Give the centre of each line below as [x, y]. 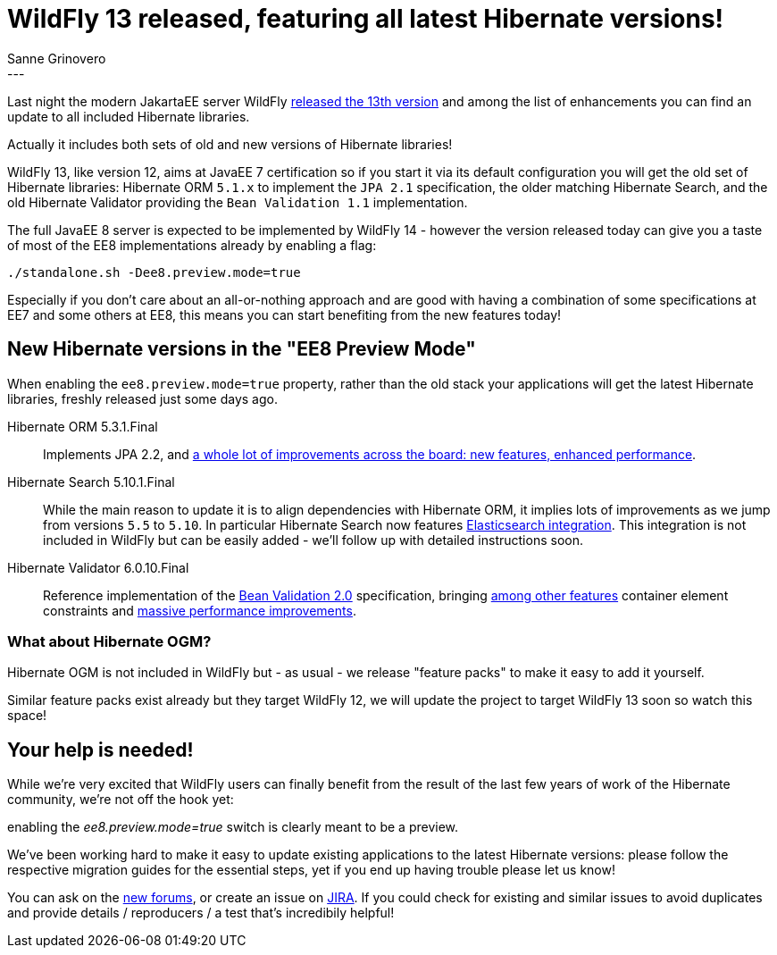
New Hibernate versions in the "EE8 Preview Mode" [242, 349]
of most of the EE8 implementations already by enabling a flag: [192, 245]
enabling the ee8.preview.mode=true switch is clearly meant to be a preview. [233, 827]
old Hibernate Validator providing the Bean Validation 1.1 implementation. [238, 202]
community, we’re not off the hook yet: [121, 800]
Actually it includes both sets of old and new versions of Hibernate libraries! [230, 144]
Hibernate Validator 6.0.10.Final [98, 567]
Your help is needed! [100, 750]
